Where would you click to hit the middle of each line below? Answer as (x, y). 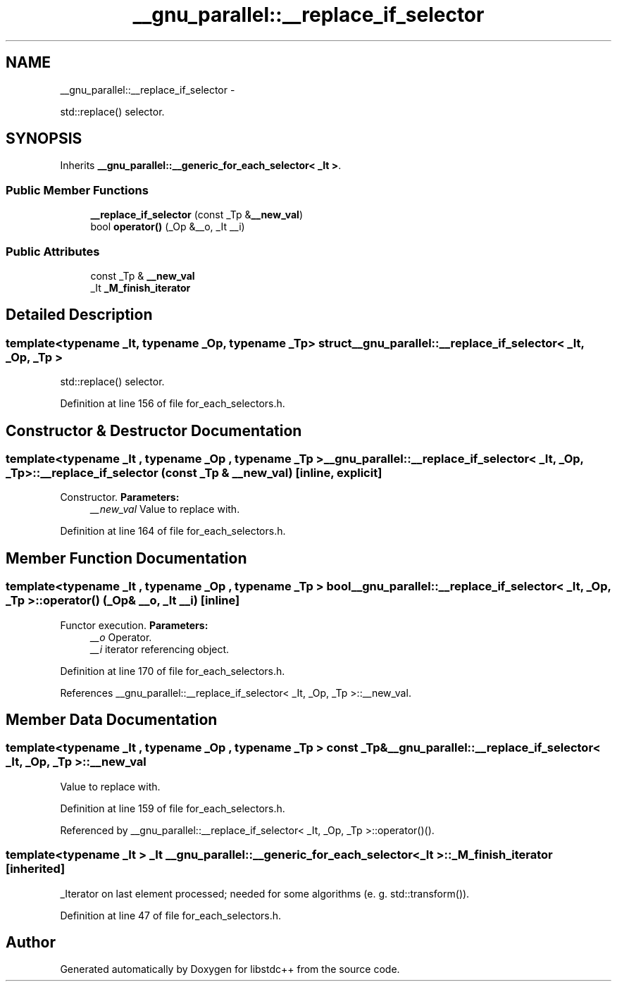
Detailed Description (79, 315)
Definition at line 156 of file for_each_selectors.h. (173, 404)
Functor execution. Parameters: (134, 625)
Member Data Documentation (112, 720)
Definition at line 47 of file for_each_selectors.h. (171, 915)
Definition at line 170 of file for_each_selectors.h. (173, 671)
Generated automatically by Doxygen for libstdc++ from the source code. (230, 969)
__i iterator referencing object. (160, 649)
